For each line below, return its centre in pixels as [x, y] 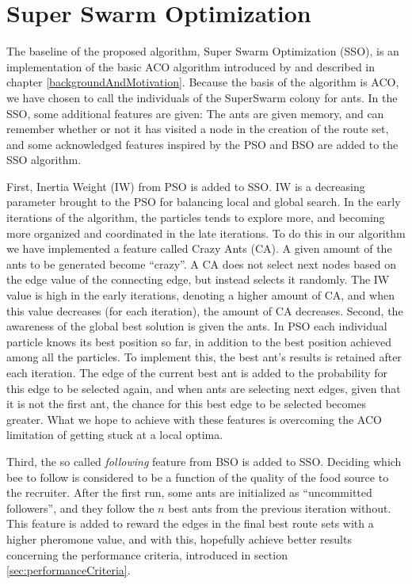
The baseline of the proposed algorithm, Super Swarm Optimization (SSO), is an [203, 51]
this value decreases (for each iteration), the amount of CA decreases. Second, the [205, 310]
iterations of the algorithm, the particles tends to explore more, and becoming [196, 218]
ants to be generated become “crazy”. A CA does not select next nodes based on [201, 263]
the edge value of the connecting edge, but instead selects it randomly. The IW [198, 279]
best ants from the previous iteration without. [280, 508]
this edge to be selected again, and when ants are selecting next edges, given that [204, 388]
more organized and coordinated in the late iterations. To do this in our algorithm [206, 233]
